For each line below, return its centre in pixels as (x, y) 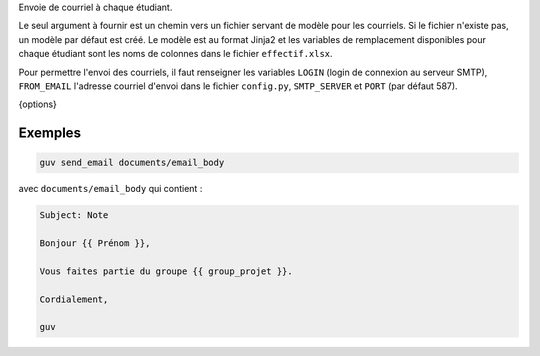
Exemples (50, 133)
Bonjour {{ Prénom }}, (95, 243)
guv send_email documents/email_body (132, 163)
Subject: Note (74, 215)
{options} (37, 104)
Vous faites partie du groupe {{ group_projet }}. (166, 271)
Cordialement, (74, 299)
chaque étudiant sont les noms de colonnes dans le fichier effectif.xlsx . (176, 54)
